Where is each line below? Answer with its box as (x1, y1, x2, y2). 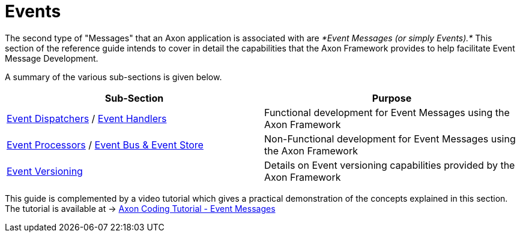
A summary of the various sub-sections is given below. (5, 71, 222, 82)
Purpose (372, 92, 412, 104)
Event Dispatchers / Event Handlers (7, 112, 167, 124)
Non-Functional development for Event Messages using (264, 132, 516, 145)
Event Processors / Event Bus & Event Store (7, 138, 204, 151)
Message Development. (5, 53, 98, 63)
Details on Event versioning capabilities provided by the (264, 159, 515, 171)
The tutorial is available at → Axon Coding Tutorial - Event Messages (5, 203, 276, 214)
